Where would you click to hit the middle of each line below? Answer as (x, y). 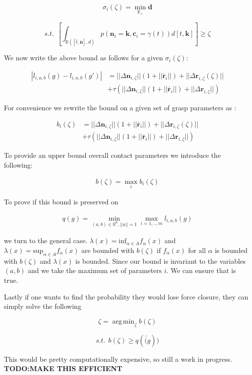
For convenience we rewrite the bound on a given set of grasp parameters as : (120, 107)
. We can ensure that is (201, 270)
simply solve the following (43, 306)
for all (197, 250)
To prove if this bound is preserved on (61, 201)
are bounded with (108, 250)
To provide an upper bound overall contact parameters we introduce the (113, 155)
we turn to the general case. (46, 240)
